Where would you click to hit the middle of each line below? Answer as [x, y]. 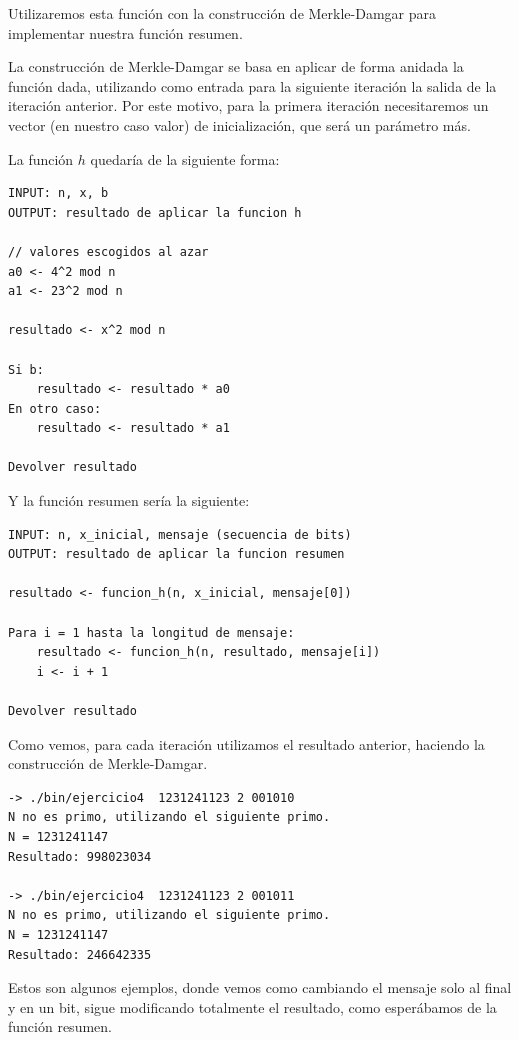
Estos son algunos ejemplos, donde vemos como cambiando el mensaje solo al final [260, 987]
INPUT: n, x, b [58, 193]
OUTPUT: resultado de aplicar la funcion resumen [176, 554]
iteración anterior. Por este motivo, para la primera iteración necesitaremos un [248, 105]
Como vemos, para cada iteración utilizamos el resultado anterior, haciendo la [246, 743]
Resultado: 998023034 [80, 856]
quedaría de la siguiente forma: [185, 158]
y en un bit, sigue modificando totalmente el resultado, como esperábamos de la [252, 1006]
